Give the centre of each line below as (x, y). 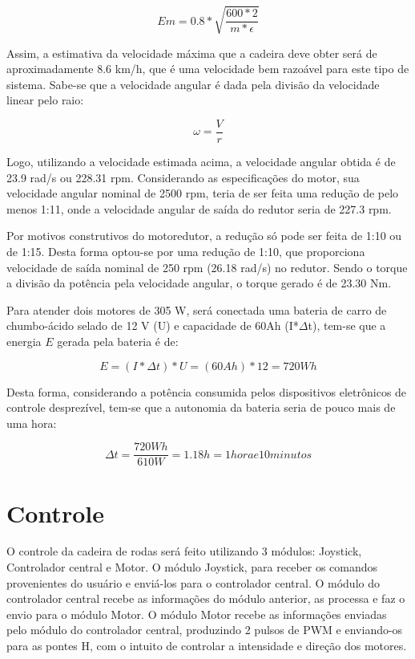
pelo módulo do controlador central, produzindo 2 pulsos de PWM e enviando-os (205, 630)
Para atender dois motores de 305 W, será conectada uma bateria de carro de (197, 309)
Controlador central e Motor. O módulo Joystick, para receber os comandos (192, 567)
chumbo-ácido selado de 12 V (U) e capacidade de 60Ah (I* (153, 325)
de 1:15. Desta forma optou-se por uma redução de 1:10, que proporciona (186, 251)
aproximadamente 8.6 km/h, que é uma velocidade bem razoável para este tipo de (208, 69)
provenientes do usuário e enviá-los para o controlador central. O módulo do (193, 582)
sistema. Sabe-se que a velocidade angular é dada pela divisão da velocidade (193, 84)
